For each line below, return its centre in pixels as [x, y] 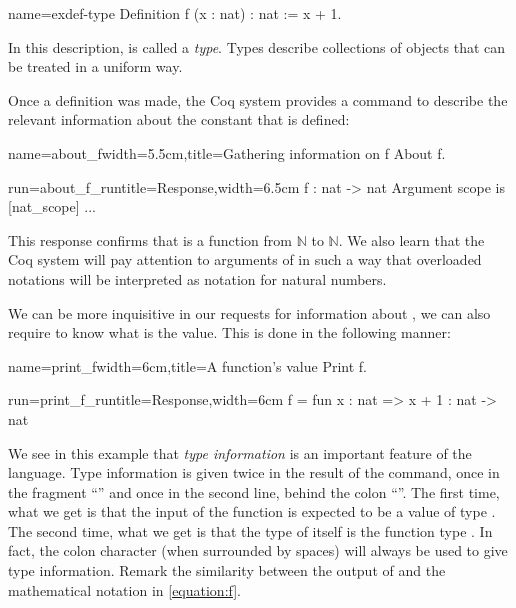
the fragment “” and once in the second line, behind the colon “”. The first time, [254, 491]
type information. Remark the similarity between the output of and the [227, 570]
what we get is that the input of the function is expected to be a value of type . [252, 511]
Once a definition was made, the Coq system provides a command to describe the [258, 99]
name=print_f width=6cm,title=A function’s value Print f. [187, 365]
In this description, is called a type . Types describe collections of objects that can [257, 46]
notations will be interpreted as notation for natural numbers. [197, 278]
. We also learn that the [411, 239]
